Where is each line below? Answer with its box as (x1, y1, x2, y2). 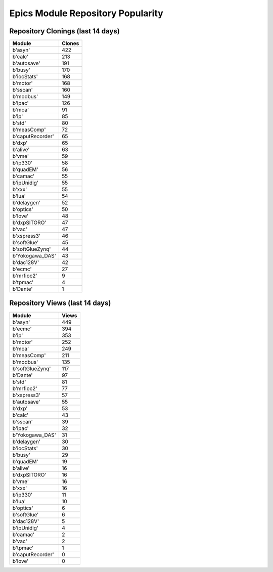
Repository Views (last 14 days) (9, 299, 111, 307)
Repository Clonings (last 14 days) (9, 27, 120, 35)
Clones (61, 40, 79, 47)
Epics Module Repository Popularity (9, 8, 164, 19)
